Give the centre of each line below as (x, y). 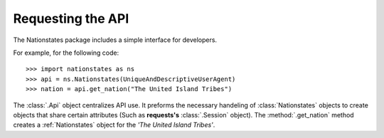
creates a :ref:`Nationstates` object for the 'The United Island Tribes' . (114, 125)
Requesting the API (71, 18)
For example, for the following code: (66, 53)
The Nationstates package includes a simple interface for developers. (115, 40)
